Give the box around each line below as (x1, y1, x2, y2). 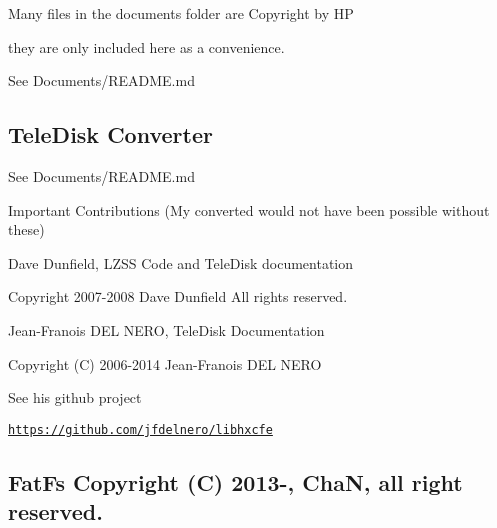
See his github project (8, 387, 142, 408)
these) (8, 219, 45, 240)
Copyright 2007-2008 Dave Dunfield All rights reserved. (8, 286, 348, 307)
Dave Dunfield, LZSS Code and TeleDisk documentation (8, 252, 354, 273)
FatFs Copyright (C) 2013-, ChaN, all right (8, 466, 463, 497)
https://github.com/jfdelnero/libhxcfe (8, 422, 273, 437)
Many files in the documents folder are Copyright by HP (8, 3, 354, 23)
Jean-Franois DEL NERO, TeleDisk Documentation (8, 319, 325, 340)
